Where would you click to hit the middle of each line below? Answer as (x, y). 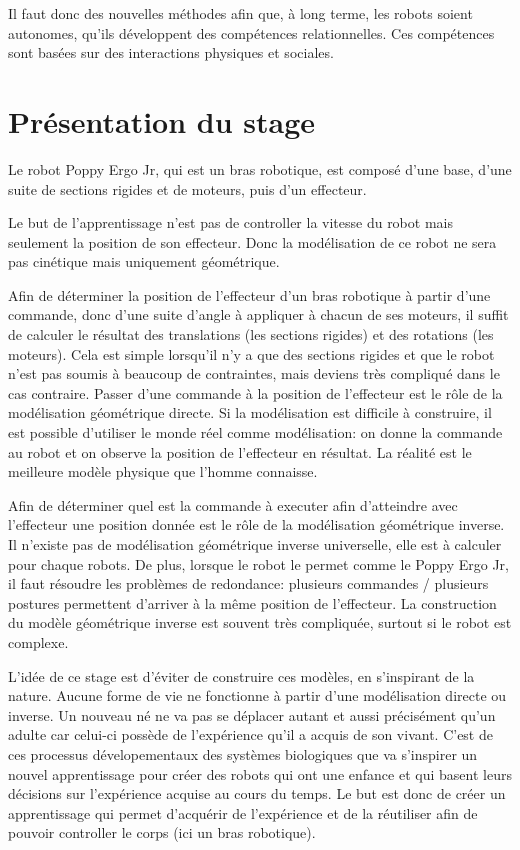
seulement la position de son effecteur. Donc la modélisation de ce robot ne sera (252, 241)
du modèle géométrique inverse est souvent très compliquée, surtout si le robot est (260, 622)
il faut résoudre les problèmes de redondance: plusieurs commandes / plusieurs (248, 583)
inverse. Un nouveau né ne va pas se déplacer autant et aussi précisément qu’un (252, 714)
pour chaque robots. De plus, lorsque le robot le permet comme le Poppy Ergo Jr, (259, 563)
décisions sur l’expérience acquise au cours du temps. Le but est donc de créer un (257, 793)
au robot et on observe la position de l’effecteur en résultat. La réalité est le (240, 451)
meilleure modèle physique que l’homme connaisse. (163, 471)
